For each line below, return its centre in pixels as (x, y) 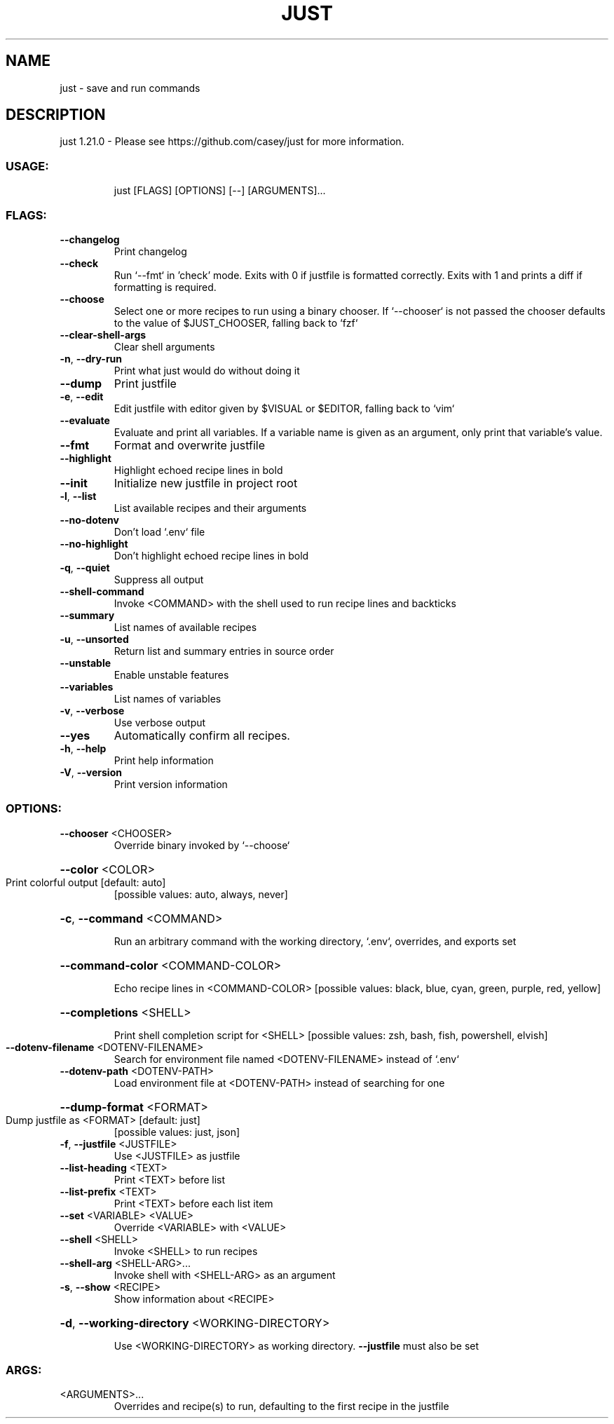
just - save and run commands (130, 88)
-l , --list (78, 496)
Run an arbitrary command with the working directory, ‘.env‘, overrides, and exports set (315, 941)
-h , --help (83, 748)
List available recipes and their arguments (210, 508)
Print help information (164, 760)
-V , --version (91, 772)
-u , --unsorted (94, 639)
